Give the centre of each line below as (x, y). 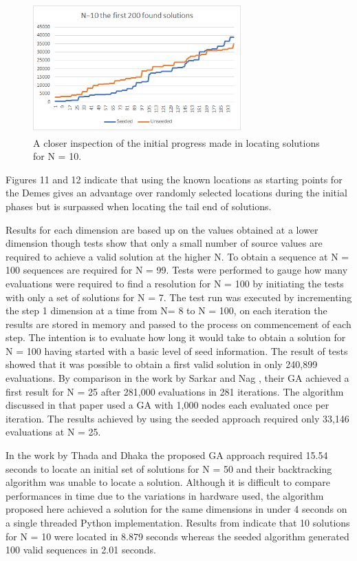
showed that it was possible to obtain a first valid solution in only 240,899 (162, 364)
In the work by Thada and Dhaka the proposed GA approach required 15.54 (167, 455)
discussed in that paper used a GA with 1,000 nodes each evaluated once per (167, 405)
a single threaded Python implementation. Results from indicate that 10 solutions (178, 522)
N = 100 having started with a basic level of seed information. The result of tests (177, 350)
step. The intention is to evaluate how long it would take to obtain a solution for (176, 337)
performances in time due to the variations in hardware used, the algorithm (165, 495)
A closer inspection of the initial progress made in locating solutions (176, 142)
